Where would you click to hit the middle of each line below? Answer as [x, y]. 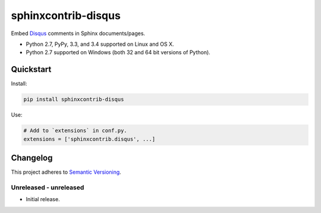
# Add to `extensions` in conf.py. [75, 131]
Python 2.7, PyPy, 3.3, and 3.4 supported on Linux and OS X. [100, 44]
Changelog [32, 158]
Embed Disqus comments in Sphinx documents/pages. [78, 33]
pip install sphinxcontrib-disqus [74, 99]
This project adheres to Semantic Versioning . [66, 172]
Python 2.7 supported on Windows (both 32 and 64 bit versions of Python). [118, 52]
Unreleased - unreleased [48, 187]
